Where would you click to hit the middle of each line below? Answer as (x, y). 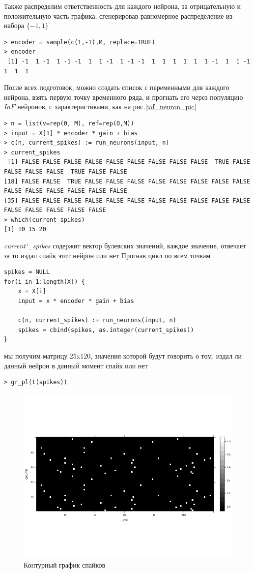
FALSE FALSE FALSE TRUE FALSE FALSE (66, 171)
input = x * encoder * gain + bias (76, 301)
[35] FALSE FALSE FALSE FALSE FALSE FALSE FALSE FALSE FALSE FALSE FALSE (127, 200)
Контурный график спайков (65, 565)
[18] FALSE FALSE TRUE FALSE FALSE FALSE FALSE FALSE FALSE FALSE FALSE (127, 181)
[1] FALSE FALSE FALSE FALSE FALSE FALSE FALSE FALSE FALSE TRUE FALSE (129, 162)
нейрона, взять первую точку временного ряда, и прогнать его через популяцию (124, 97)
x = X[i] (32, 291)
